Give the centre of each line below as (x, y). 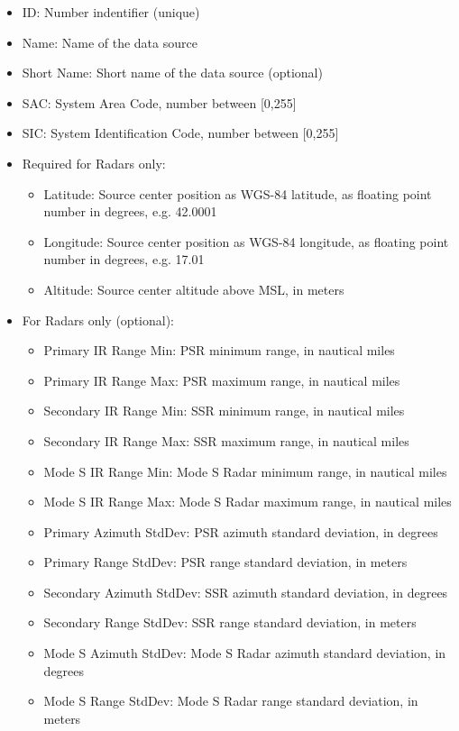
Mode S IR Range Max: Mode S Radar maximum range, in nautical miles (248, 502)
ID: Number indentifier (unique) (111, 12)
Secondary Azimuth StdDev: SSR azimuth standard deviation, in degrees (246, 592)
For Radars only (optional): (98, 320)
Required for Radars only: (94, 163)
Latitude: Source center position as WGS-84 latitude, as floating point (238, 193)
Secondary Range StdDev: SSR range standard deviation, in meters (230, 622)
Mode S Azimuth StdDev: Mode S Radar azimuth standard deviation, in (245, 653)
